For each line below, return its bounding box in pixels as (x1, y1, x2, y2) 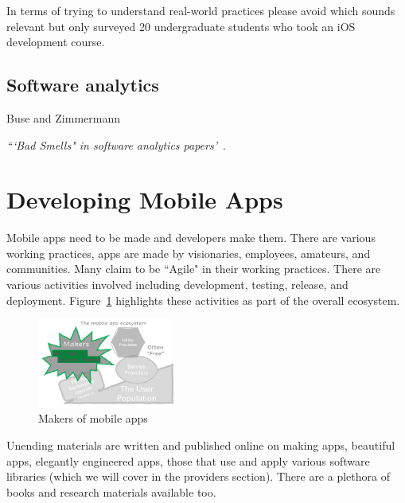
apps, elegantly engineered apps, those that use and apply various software (6, 452, 370, 469)
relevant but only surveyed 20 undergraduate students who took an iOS (6, 18, 356, 34)
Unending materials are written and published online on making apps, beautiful (6, 437, 395, 454)
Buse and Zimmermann (6, 109, 121, 126)
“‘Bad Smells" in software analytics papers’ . (6, 136, 226, 153)
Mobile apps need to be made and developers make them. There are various (6, 229, 376, 246)
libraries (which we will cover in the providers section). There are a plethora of (6, 468, 390, 485)
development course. (6, 33, 105, 50)
